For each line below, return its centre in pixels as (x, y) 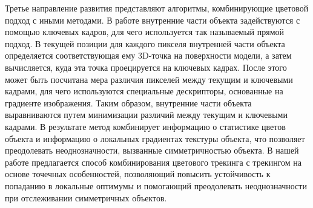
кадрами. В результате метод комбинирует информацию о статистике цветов (145, 126)
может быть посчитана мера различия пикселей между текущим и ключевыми (149, 79)
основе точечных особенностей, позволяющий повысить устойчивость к (138, 174)
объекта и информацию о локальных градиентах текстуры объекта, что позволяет (155, 138)
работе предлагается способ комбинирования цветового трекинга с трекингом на (153, 162)
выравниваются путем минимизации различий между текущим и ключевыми (146, 115)
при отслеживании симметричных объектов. (86, 197)
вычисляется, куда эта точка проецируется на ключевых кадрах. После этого (146, 67)
